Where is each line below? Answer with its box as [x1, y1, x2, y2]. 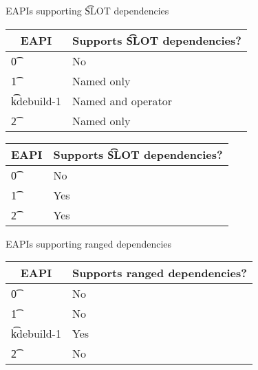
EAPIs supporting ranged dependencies [6, 236, 172, 250]
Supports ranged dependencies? [72, 265, 247, 281]
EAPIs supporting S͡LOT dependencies [6, 3, 169, 17]
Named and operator [72, 92, 172, 109]
